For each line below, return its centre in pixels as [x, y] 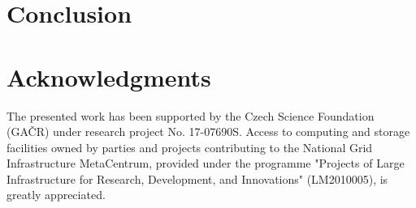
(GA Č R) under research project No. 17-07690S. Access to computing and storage [208, 132]
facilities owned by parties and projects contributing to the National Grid [190, 147]
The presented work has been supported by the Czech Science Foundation [191, 115]
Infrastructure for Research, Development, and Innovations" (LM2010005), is [197, 178]
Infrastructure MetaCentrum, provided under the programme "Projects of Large [206, 163]
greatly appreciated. [56, 195]
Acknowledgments [109, 76]
